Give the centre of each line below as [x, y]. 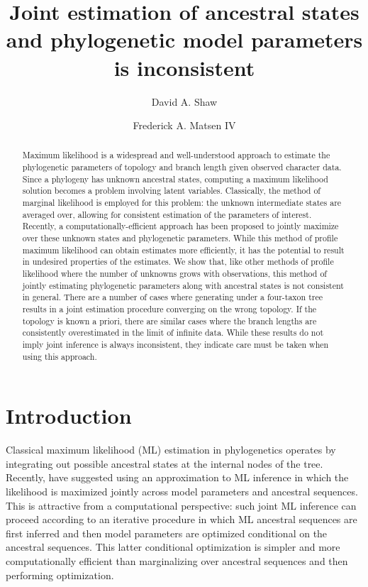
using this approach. [60, 356]
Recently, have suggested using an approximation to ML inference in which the [177, 477]
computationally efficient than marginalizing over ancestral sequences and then [177, 560]
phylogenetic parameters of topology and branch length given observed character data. [182, 167]
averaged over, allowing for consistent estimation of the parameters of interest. [167, 214]
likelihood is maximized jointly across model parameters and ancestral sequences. [182, 492]
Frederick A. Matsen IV [184, 125]
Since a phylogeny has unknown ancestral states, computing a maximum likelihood [175, 179]
